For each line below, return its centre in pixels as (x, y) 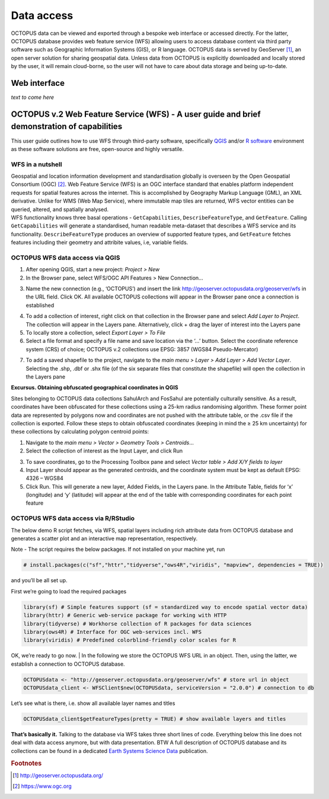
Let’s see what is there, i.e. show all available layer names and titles (93, 703)
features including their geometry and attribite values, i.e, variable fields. (100, 242)
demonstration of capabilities (67, 126)
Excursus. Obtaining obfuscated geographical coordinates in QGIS (95, 387)
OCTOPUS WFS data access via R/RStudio (73, 518)
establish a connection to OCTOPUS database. (68, 664)
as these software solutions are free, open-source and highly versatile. (97, 149)
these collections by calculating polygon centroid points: (80, 432)
